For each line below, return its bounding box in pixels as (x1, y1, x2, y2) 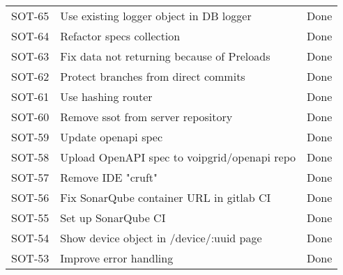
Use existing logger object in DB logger (60, 8, 252, 24)
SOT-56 (11, 189, 49, 205)
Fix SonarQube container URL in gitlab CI (60, 189, 271, 205)
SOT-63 (11, 48, 49, 64)
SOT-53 (11, 250, 49, 266)
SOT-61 (11, 88, 49, 104)
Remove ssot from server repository (60, 109, 233, 125)
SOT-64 (11, 28, 49, 44)
